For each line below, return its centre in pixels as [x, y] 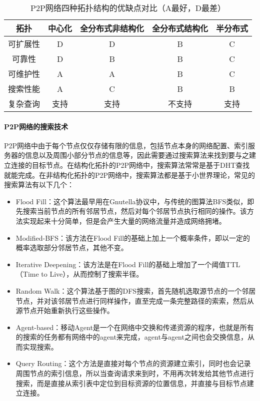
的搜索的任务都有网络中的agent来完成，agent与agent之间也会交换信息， [131, 337]
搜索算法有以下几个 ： [39, 185]
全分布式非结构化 [112, 28]
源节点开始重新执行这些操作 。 [65, 310]
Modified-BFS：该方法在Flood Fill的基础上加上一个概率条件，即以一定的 [133, 237]
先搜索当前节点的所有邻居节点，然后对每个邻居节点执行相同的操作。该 [131, 211]
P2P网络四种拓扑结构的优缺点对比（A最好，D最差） [128, 8]
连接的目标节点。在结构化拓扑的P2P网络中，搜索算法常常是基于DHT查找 [130, 165]
